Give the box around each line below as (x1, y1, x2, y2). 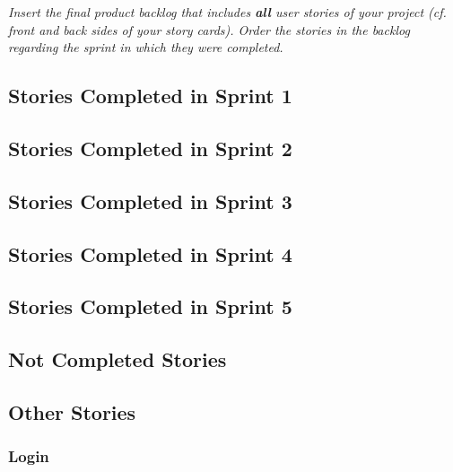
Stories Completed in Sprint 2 (8, 134, 292, 162)
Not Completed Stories (8, 345, 227, 373)
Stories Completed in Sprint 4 (8, 240, 292, 267)
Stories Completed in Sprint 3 (8, 187, 292, 214)
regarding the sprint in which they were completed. (8, 38, 283, 57)
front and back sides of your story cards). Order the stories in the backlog (8, 20, 410, 39)
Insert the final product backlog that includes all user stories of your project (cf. (8, 3, 447, 21)
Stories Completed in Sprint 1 (8, 82, 292, 109)
